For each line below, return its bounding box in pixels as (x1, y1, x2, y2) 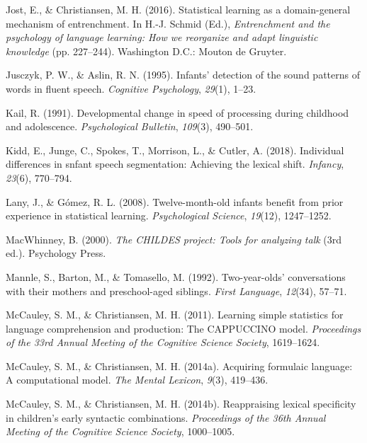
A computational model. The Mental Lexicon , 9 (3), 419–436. (6, 372, 269, 387)
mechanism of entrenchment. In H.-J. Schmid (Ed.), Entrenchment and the (6, 16, 330, 30)
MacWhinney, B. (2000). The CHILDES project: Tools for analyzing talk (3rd (6, 231, 342, 246)
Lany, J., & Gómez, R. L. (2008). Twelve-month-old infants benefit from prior (6, 194, 344, 209)
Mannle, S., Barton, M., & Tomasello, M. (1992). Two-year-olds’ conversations (6, 269, 346, 284)
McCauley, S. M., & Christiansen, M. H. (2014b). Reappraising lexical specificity (6, 396, 356, 411)
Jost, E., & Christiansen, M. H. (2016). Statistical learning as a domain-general (6, 2, 351, 16)
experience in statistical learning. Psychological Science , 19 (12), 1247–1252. (6, 208, 332, 223)
